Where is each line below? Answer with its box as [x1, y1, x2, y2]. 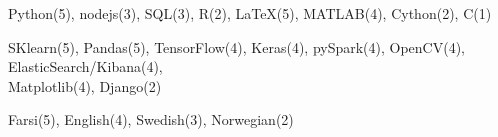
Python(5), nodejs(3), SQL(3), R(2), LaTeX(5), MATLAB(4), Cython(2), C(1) [8, 3, 492, 23]
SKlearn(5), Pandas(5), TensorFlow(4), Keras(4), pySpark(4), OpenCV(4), [8, 36, 466, 57]
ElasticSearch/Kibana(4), [8, 56, 163, 77]
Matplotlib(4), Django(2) [8, 75, 162, 96]
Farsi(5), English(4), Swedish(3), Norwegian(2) [8, 109, 294, 130]
